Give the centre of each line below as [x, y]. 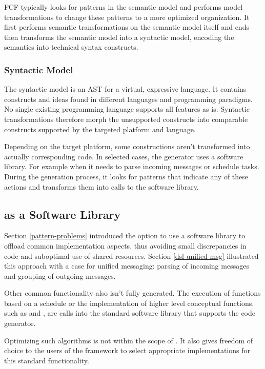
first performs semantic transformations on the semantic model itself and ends [127, 27]
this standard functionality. [47, 360]
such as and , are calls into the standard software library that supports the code [130, 313]
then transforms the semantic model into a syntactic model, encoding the [119, 37]
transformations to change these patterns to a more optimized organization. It [127, 17]
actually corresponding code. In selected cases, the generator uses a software [124, 156]
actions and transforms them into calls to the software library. [101, 186]
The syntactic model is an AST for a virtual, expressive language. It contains [125, 89]
